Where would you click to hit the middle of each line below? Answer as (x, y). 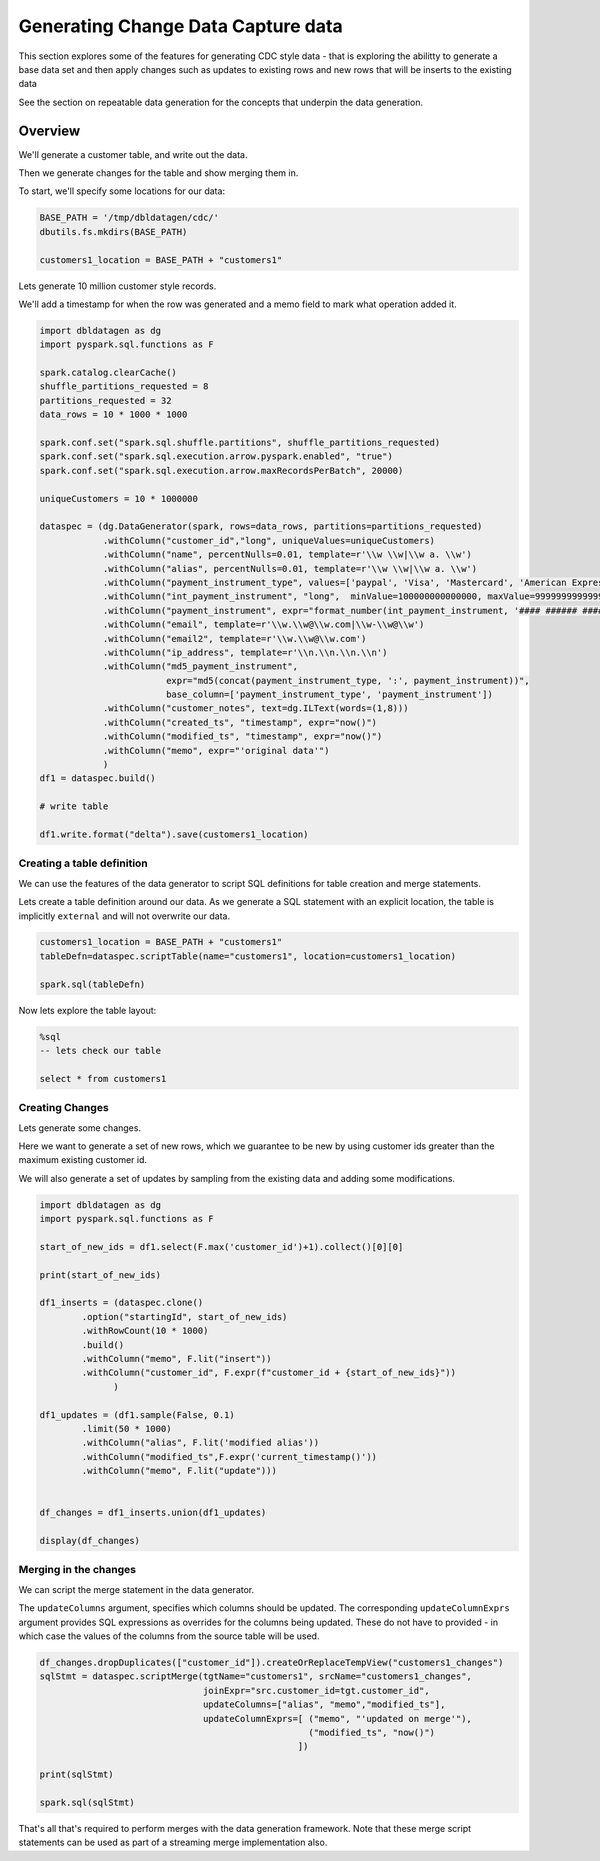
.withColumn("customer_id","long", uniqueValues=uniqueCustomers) (268, 540)
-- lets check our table (100, 1051)
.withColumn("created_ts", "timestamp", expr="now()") (240, 722)
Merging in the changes (77, 1570)
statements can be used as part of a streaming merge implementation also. (173, 1842)
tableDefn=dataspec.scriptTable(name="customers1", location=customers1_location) (248, 956)
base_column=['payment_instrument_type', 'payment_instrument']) (329, 694)
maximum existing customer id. (83, 1160)
